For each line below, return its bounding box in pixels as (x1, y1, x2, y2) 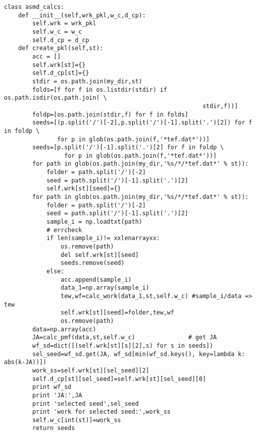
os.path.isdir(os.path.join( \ (4, 94, 107, 102)
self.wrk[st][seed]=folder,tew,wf (60, 309, 174, 316)
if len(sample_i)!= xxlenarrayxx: (46, 235, 160, 242)
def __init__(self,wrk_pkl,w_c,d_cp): (18, 11, 146, 19)
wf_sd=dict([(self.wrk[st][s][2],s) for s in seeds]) (32, 342, 213, 349)
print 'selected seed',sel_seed (32, 400, 139, 407)
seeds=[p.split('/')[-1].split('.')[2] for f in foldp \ (32, 144, 224, 151)
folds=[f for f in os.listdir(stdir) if (32, 86, 167, 93)
